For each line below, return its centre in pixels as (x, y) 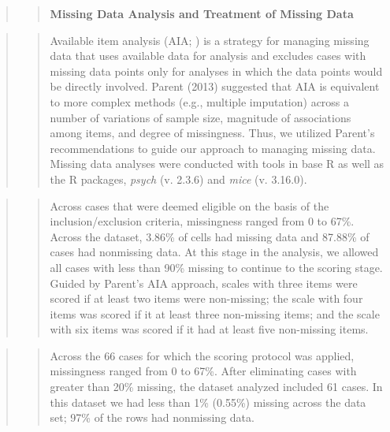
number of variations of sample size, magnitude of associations (201, 117)
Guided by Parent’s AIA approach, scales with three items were (204, 283)
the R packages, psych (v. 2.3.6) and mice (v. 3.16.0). (178, 179)
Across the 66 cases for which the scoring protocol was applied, (202, 355)
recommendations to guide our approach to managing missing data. (213, 148)
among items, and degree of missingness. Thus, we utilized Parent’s (212, 133)
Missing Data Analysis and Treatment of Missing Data (202, 13)
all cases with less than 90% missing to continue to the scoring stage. (216, 267)
